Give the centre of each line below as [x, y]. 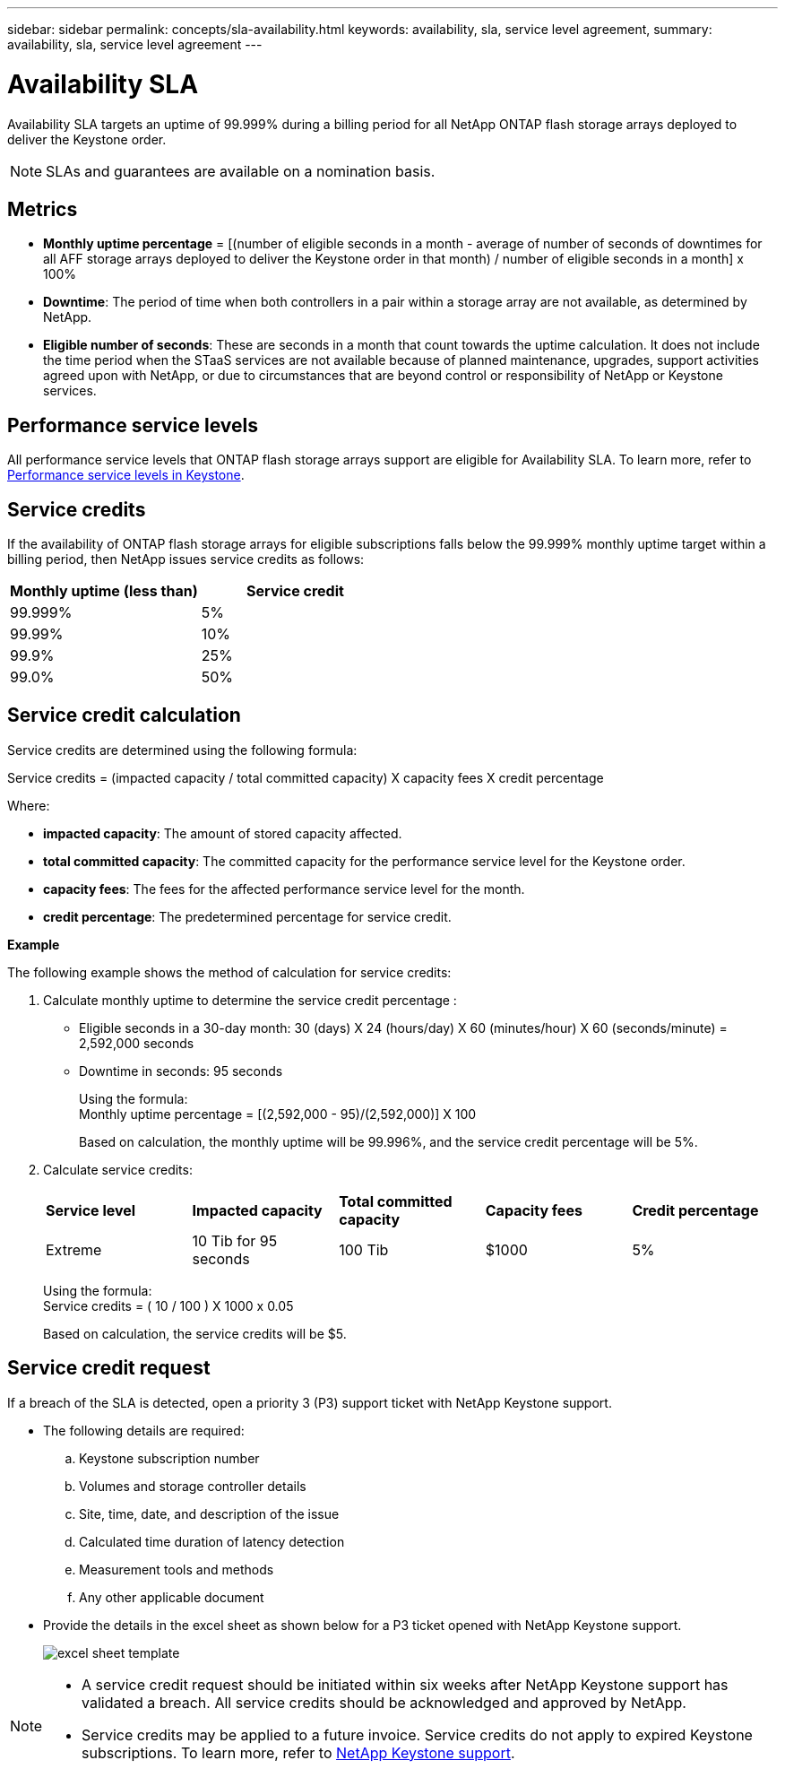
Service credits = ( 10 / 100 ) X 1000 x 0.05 [168, 1305]
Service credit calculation [124, 715]
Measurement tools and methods [177, 1569]
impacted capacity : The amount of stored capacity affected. [223, 833]
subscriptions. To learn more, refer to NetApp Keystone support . [298, 1752]
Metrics [43, 209]
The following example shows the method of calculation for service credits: [229, 972]
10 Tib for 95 [235, 1240]
